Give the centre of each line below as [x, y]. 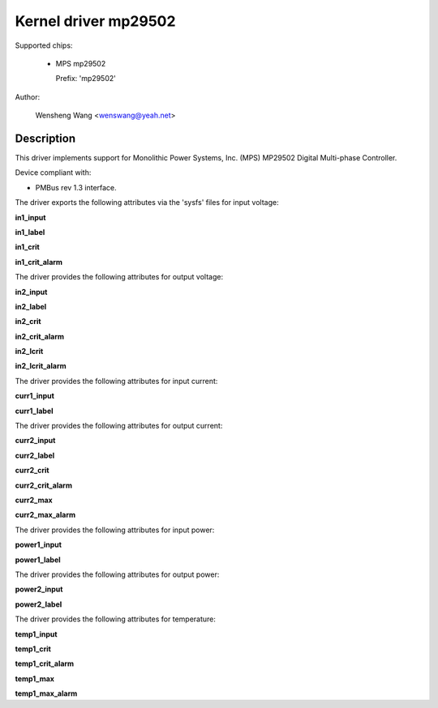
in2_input [31, 292]
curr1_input [34, 396]
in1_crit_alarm [39, 262]
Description [45, 138]
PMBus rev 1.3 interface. [76, 187]
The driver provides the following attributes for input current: [116, 381]
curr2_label [35, 455]
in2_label [31, 306]
